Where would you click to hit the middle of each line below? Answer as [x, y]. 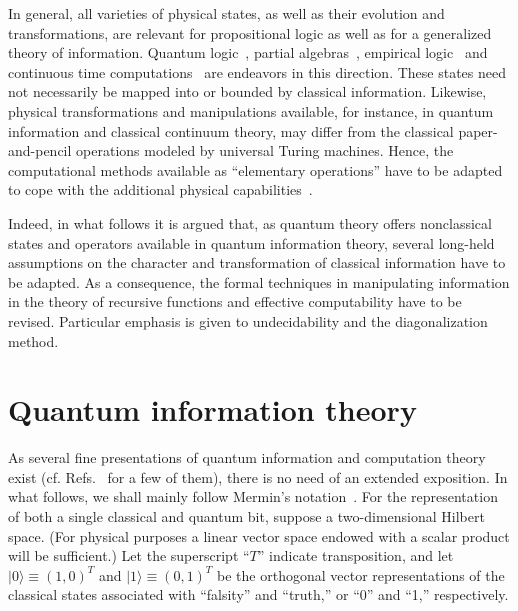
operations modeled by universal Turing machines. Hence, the [265, 150]
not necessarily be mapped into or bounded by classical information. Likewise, [247, 91]
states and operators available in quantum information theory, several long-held [251, 242]
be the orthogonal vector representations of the [361, 574]
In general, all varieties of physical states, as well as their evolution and [226, 13]
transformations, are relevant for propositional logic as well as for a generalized [250, 32]
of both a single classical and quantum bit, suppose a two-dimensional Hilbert [246, 516]
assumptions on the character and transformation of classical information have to [257, 262]
